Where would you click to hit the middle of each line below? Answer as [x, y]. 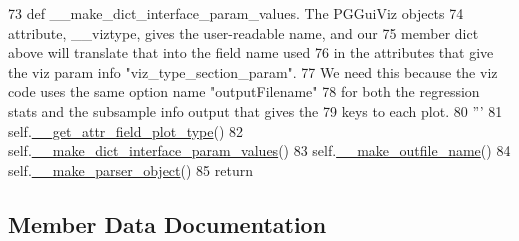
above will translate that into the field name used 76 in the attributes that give [251, 52]
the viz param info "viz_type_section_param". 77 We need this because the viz [253, 71]
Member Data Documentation [167, 223]
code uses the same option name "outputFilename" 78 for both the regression [244, 91]
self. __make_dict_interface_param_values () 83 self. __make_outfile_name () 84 [259, 150]
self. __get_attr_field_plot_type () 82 [126, 130]
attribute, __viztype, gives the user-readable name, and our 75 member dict [243, 32]
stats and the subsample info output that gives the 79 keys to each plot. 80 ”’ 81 [255, 110]
